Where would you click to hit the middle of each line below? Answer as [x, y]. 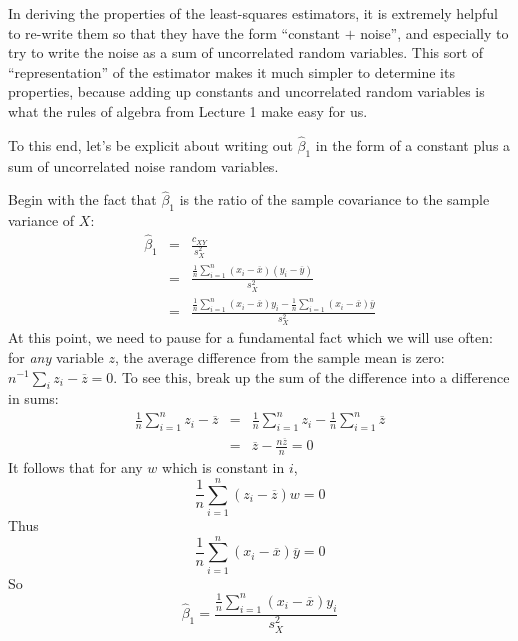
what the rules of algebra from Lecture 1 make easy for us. [188, 110]
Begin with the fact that [82, 199]
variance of [41, 220]
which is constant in [223, 467]
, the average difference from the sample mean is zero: [280, 356]
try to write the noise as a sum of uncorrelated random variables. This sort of [246, 52]
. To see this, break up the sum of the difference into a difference [311, 376]
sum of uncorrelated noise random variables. [143, 165]
